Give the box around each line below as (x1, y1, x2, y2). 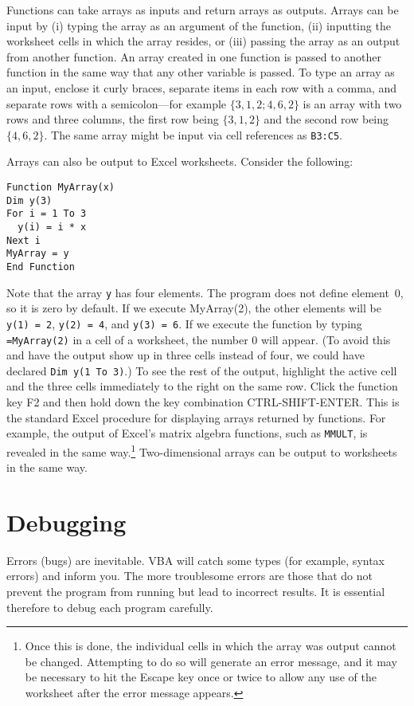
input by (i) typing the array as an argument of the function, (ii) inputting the (6, 17, 391, 33)
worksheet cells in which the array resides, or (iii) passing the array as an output (6, 33, 400, 49)
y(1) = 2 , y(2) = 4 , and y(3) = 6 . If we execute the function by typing (6, 315, 362, 331)
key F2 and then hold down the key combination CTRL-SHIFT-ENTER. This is (6, 394, 400, 410)
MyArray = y (6, 248, 69, 260)
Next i (6, 234, 41, 246)
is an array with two (303, 95, 402, 112)
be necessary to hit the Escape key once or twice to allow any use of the (25, 669, 377, 685)
